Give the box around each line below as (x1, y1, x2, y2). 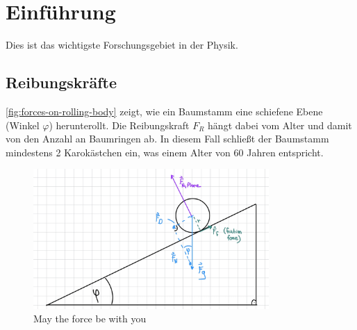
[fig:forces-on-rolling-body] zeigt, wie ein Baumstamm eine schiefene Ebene (6, 104, 323, 118)
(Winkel (6, 117, 40, 132)
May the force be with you (33, 311, 147, 326)
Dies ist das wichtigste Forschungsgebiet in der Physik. (6, 38, 238, 52)
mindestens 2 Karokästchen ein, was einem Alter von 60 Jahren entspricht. (6, 145, 324, 159)
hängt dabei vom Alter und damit (208, 117, 352, 132)
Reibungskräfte (6, 72, 117, 93)
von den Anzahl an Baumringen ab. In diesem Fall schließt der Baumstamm (6, 131, 329, 146)
